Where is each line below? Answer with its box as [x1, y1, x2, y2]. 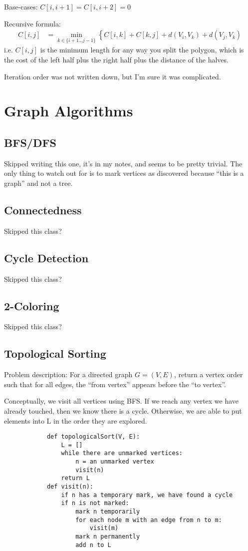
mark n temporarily [75, 508, 140, 516]
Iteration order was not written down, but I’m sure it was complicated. [4, 71, 221, 81]
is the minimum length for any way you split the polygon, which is [40, 44, 244, 55]
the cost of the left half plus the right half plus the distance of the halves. [4, 54, 229, 65]
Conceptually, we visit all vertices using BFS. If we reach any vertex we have [4, 396, 239, 406]
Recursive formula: [4, 18, 61, 28]
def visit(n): [46, 483, 93, 491]
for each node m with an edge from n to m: [75, 516, 222, 524]
